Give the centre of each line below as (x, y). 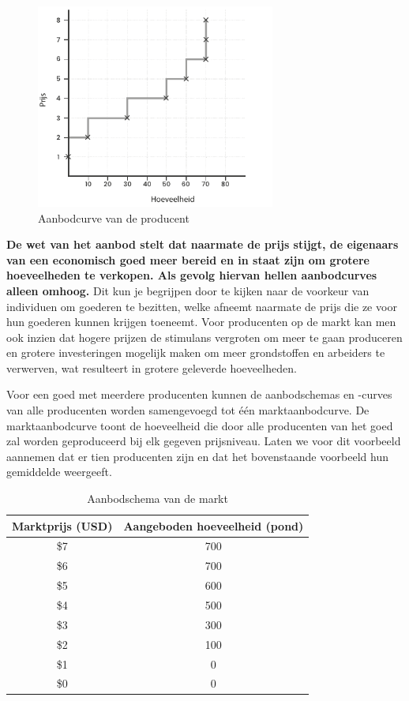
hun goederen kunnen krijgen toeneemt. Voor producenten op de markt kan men (201, 322)
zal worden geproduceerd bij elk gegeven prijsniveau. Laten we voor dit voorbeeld (204, 441)
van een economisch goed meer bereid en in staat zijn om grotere (188, 259)
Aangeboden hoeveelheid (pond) (214, 525)
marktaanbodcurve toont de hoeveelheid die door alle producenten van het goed (200, 425)
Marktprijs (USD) (62, 525)
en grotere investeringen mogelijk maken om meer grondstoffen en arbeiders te (196, 352)
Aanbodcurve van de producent (114, 217)
